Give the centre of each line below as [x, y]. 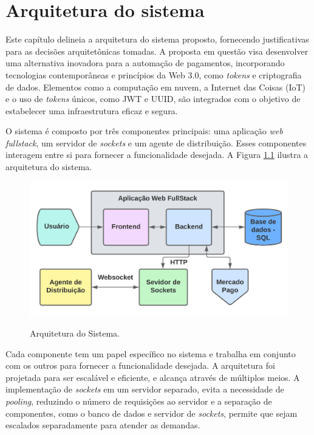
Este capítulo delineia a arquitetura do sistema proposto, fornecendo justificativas [157, 39]
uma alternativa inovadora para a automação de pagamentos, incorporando [145, 63]
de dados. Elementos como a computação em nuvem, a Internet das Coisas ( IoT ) [156, 87]
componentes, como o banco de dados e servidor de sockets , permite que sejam [152, 413]
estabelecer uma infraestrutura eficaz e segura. [92, 110]
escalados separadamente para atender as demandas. [103, 425]
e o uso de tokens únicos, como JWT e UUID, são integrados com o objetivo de [153, 99]
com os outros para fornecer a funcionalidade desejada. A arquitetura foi [140, 365]
